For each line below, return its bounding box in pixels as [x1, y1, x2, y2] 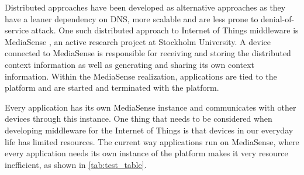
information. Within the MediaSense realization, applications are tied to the [5, 70, 277, 82]
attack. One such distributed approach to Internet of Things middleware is [31, 24, 299, 36]
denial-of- [261, 12, 295, 25]
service [5, 24, 29, 36]
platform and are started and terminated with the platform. [5, 81, 219, 94]
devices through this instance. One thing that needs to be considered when [5, 112, 272, 125]
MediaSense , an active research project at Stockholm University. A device [5, 35, 271, 47]
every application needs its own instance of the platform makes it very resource [5, 147, 288, 159]
